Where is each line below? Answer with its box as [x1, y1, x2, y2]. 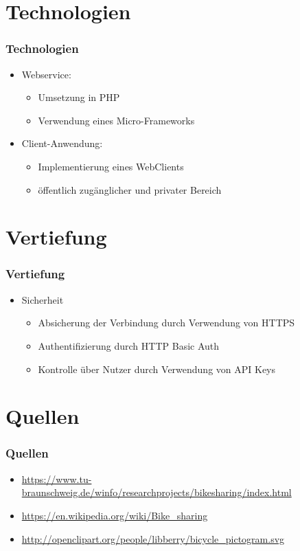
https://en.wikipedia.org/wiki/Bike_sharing [21, 508, 208, 522]
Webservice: [21, 67, 71, 81]
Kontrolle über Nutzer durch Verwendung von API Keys [38, 361, 276, 376]
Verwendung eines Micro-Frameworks [38, 113, 195, 127]
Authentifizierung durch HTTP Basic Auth [38, 338, 220, 352]
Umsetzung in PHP [38, 90, 120, 104]
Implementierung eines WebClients [38, 159, 184, 173]
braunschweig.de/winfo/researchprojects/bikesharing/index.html [21, 485, 292, 499]
